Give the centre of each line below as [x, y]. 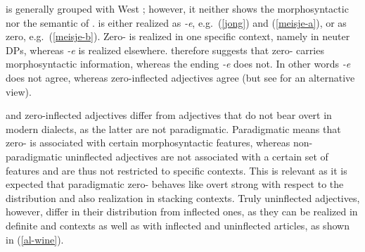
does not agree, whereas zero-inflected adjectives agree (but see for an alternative [180, 77]
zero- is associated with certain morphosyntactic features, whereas [148, 143]
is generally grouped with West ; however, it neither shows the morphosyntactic [177, 8]
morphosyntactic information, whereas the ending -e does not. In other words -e [178, 64]
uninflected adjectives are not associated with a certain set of [197, 156]
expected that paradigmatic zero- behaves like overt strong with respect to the [175, 184]
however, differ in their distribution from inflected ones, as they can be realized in [182, 212]
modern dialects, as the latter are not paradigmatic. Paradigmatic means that [173, 128]
